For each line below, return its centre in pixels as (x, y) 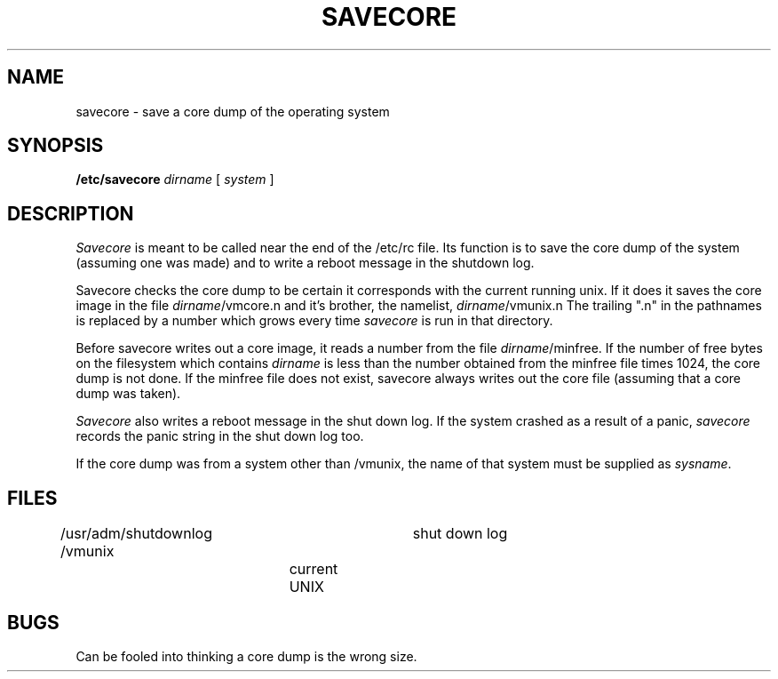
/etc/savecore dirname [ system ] (175, 180)
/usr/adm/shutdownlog (136, 534)
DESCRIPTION (71, 213)
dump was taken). (128, 394)
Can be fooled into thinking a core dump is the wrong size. (246, 656)
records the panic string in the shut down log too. (220, 436)
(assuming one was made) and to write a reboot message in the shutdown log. (305, 263)
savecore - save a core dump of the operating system (233, 111)
